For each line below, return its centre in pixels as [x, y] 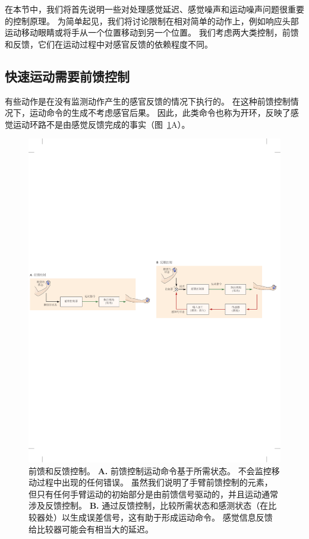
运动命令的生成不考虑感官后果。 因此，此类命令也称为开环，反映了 [160, 113]
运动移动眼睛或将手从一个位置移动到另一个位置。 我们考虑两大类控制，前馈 [152, 32]
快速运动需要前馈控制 [67, 76]
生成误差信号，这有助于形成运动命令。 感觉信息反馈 [171, 517]
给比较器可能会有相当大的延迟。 [91, 529]
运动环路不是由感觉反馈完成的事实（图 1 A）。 [101, 124]
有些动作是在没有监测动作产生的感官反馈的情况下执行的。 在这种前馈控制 [148, 101]
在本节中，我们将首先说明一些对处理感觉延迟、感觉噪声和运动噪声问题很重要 [154, 9]
